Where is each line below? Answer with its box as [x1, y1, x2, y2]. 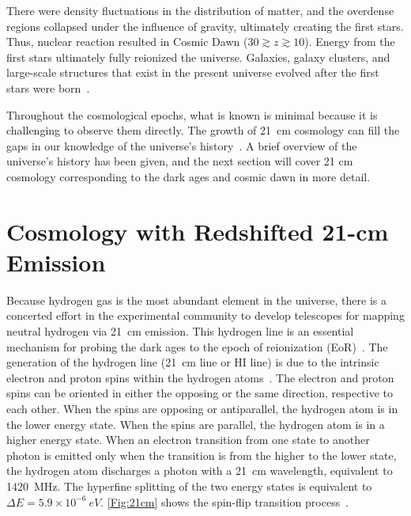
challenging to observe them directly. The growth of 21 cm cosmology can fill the [6, 122, 400, 138]
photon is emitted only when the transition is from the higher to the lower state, [6, 446, 397, 463]
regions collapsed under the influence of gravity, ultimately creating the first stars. [6, 17, 404, 34]
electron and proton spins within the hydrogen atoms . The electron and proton [6, 369, 394, 385]
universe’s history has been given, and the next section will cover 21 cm [6, 153, 353, 169]
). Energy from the [304, 33, 395, 50]
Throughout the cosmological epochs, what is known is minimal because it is [6, 106, 378, 123]
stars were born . [6, 79, 90, 96]
